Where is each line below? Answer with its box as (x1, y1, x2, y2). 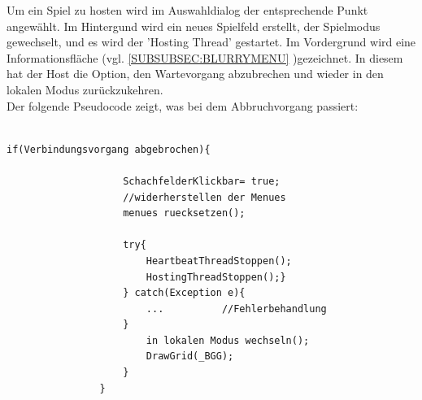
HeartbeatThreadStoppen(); (146, 254, 292, 267)
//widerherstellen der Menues (123, 191, 286, 203)
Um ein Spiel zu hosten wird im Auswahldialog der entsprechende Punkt (7, 2, 368, 18)
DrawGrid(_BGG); (146, 350, 234, 363)
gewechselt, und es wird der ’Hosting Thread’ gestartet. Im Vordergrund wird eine (7, 33, 416, 50)
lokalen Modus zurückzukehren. (7, 80, 163, 98)
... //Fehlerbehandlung (146, 302, 327, 315)
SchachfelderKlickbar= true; (123, 175, 281, 187)
